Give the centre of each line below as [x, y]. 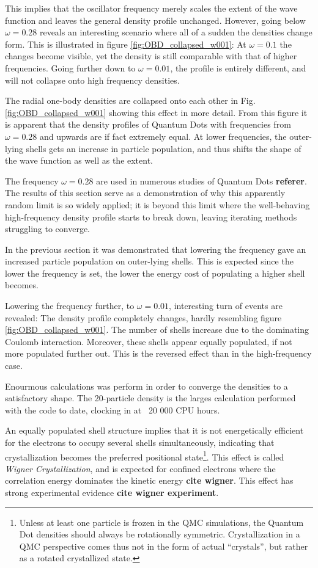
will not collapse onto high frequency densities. [92, 80]
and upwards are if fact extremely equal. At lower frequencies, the [163, 136]
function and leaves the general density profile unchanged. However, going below [155, 20]
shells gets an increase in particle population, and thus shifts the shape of [164, 148]
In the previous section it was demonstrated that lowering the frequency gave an [156, 249]
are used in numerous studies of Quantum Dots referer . [202, 180]
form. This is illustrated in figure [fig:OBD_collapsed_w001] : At [126, 44]
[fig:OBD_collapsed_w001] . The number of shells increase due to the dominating [157, 330]
